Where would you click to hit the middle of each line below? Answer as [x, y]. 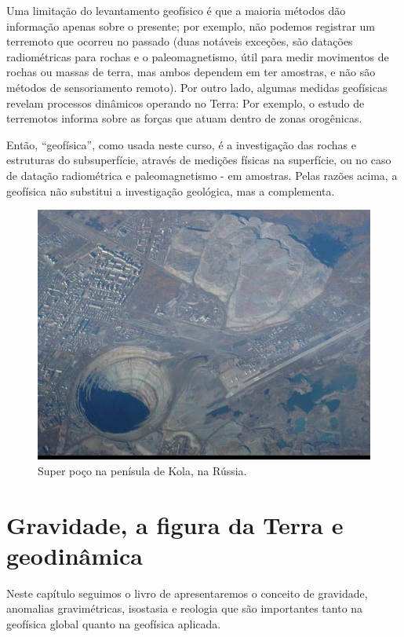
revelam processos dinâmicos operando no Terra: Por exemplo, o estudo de [186, 103]
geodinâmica [75, 555]
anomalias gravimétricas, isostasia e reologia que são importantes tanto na [185, 608]
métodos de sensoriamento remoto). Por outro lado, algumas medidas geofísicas [197, 87]
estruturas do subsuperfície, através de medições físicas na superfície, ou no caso [199, 160]
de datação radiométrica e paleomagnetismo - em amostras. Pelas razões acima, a [202, 175]
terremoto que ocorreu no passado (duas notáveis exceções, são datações [180, 41]
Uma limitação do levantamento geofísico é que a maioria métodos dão [176, 10]
